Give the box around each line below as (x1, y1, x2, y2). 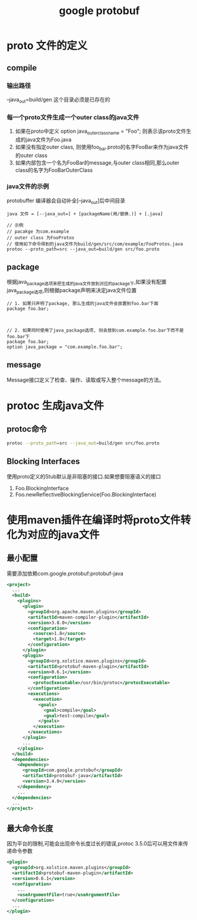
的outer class (15, 152, 48, 159)
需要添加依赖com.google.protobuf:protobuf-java (6, 570, 123, 577)
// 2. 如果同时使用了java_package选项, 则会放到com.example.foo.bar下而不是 (6, 327, 184, 333)
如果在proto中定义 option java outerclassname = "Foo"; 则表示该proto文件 (15, 128, 186, 136)
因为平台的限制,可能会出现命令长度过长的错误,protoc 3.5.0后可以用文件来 (6, 840, 183, 847)
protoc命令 (6, 424, 47, 434)
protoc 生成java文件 (6, 399, 104, 413)
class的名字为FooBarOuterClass (15, 166, 93, 173)
